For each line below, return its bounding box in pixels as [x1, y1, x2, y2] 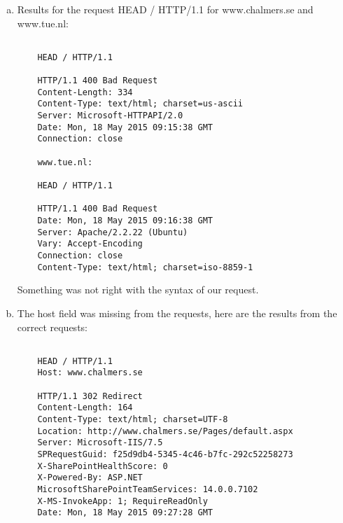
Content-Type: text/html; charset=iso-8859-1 [37, 262, 253, 272]
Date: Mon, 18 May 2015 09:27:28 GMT [37, 508, 213, 518]
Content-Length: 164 [37, 403, 133, 413]
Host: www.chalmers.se [37, 368, 143, 378]
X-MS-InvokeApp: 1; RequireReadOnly [37, 496, 208, 506]
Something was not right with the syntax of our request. [17, 282, 259, 297]
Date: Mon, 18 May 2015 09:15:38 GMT [37, 122, 213, 132]
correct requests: [17, 319, 87, 334]
